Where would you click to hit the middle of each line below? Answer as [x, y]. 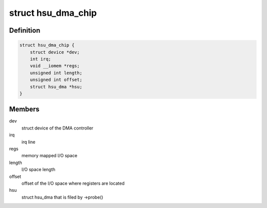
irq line [28, 142]
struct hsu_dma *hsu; [56, 87]
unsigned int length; [56, 73]
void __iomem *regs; [55, 66]
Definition [25, 30]
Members [24, 109]
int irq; [41, 59]
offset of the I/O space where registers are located [73, 183]
